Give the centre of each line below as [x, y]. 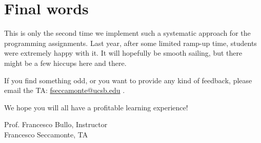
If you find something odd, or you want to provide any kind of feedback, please [128, 80]
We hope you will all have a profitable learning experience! [96, 107]
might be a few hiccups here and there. [65, 63]
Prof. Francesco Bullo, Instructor [56, 124]
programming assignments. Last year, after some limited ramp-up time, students [130, 43]
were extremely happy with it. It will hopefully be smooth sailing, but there [123, 53]
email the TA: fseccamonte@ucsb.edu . [65, 90]
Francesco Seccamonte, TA [46, 134]
